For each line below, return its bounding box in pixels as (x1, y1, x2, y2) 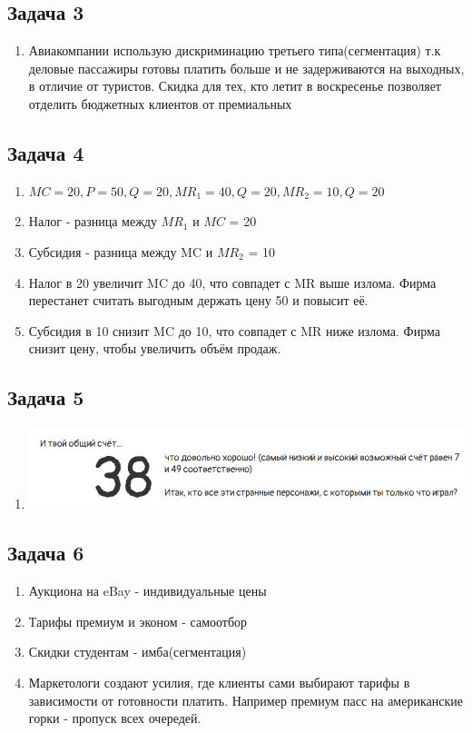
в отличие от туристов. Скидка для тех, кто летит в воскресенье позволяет (28, 76, 441, 95)
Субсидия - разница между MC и (28, 242, 213, 261)
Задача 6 (7, 539, 84, 567)
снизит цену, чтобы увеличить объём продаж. (28, 339, 281, 358)
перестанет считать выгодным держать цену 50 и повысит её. (28, 291, 369, 310)
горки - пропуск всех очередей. (28, 708, 202, 728)
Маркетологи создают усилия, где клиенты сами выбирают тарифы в (28, 672, 410, 691)
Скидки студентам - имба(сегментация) (28, 642, 247, 661)
